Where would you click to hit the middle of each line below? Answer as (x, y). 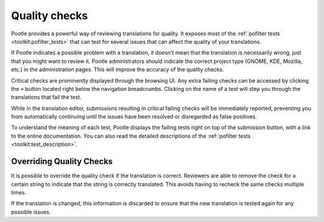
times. (19, 192)
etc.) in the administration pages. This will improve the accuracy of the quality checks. (118, 69)
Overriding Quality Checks (62, 162)
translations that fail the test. (46, 97)
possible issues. (31, 212)
